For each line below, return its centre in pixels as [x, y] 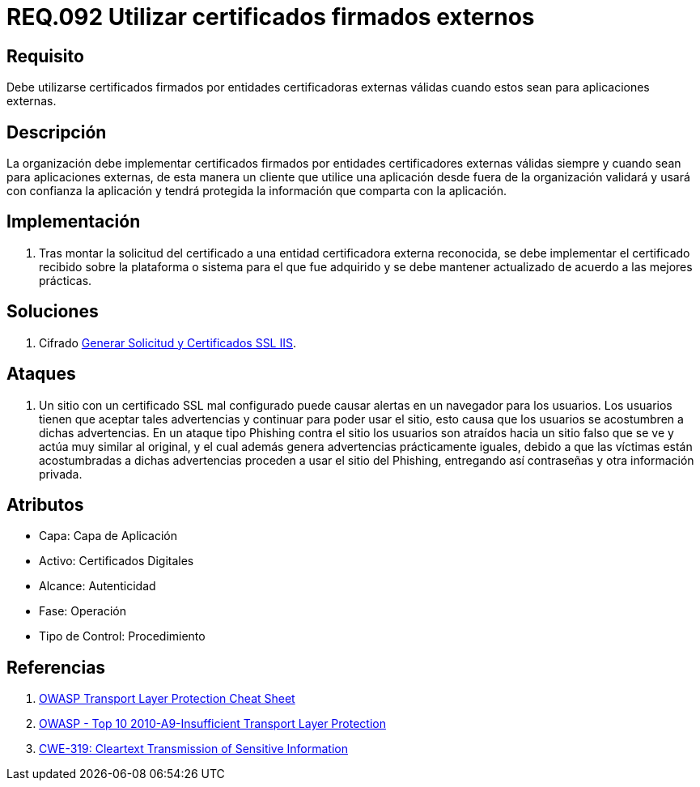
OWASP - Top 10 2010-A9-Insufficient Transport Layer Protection [212, 724]
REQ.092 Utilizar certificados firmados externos [271, 17]
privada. [61, 474]
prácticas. [66, 280]
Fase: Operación [83, 611]
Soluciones [53, 312]
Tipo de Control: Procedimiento [122, 636]
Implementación [74, 222]
